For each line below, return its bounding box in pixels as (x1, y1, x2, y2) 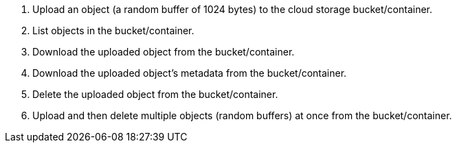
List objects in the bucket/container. (32, 25, 194, 36)
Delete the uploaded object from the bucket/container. (32, 88, 278, 100)
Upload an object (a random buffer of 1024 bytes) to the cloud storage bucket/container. (32, 3, 433, 15)
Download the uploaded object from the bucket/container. (32, 46, 295, 58)
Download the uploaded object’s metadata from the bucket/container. (32, 67, 347, 79)
